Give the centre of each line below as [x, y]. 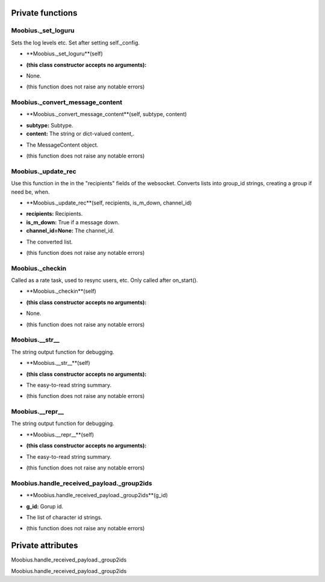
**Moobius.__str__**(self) [58, 363]
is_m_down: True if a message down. [73, 222]
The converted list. [50, 242]
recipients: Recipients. [54, 214]
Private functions [44, 13]
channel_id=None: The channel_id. [70, 231]
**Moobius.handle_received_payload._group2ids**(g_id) [97, 495]
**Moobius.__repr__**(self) [60, 434]
